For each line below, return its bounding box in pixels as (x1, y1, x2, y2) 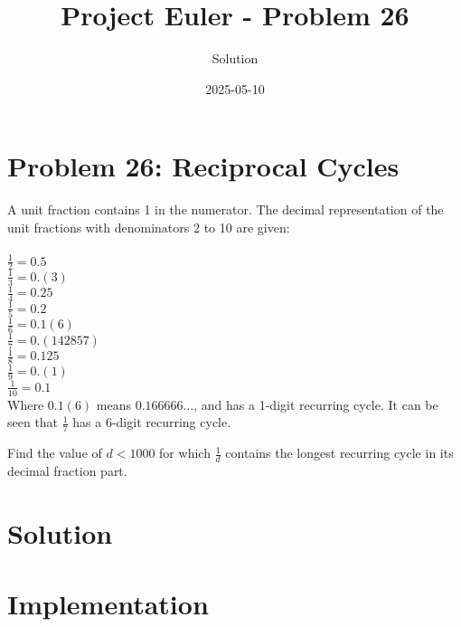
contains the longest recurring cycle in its (225, 443, 454, 462)
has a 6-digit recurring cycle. (72, 413, 231, 432)
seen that (7, 413, 59, 432)
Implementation (7, 585, 209, 622)
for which (159, 443, 211, 462)
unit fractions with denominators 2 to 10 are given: (7, 217, 290, 236)
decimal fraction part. (7, 461, 127, 480)
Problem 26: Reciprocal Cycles (7, 147, 400, 185)
